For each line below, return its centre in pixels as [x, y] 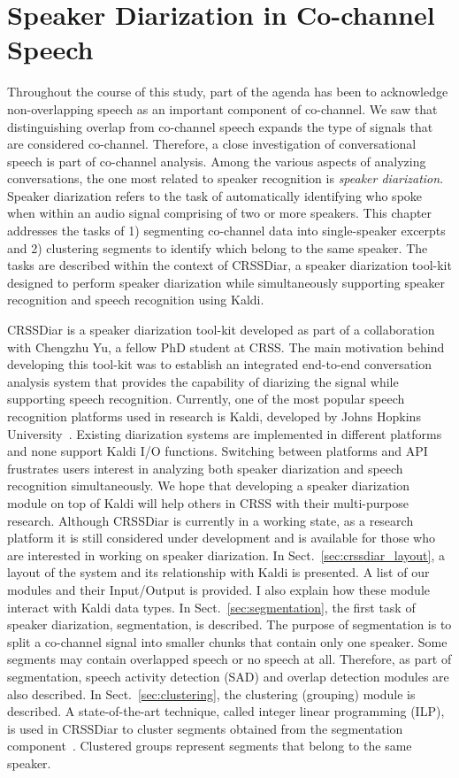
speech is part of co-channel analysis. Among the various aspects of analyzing [217, 161]
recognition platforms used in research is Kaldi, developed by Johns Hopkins [214, 416]
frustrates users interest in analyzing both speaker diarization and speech [205, 468]
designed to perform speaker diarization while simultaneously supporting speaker [226, 282]
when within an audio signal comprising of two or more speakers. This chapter [220, 213]
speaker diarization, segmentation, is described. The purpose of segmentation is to [229, 624]
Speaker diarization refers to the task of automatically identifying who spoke [215, 195]
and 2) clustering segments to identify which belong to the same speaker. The [218, 247]
